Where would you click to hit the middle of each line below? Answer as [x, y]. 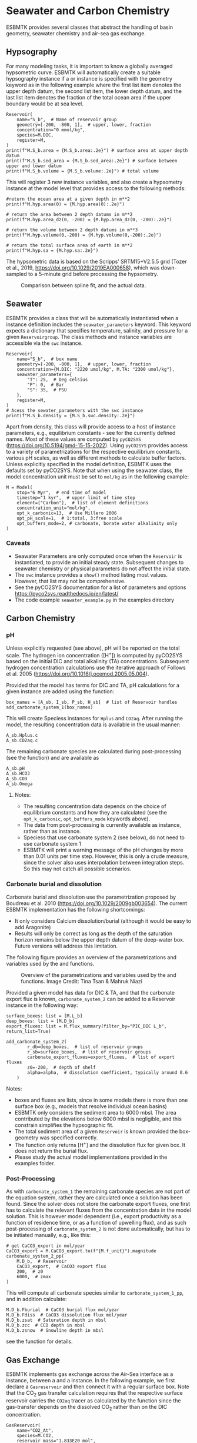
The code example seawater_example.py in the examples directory [94, 600]
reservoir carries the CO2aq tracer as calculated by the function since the [94, 1401]
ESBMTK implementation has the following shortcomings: [76, 909]
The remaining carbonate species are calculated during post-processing [94, 752]
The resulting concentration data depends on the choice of [95, 806]
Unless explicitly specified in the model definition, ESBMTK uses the [89, 464]
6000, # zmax [34, 1277]
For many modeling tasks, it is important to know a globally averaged [89, 66]
